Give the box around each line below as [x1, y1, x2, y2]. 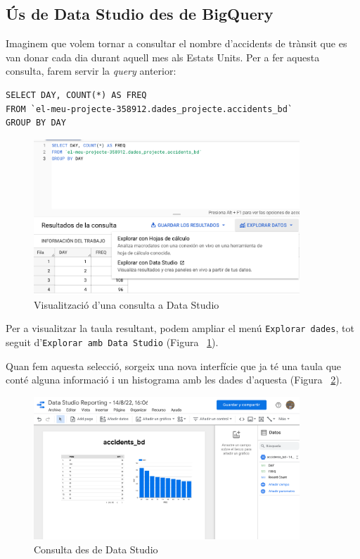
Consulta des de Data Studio [34, 541, 158, 556]
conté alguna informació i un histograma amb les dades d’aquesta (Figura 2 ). [6, 372, 342, 387]
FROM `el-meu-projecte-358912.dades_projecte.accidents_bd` [6, 104, 293, 114]
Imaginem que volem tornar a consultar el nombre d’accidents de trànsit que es [6, 36, 347, 51]
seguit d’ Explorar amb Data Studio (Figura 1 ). [6, 334, 219, 349]
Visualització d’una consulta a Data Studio [34, 297, 219, 312]
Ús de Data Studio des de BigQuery [6, 3, 274, 25]
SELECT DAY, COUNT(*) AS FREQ [6, 90, 147, 100]
